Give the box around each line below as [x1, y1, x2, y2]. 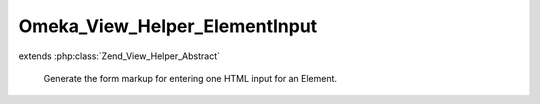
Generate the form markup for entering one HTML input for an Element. [43, 72, 338, 84]
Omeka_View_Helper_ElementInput [18, 15, 318, 37]
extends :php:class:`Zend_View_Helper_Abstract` [18, 50, 220, 62]
